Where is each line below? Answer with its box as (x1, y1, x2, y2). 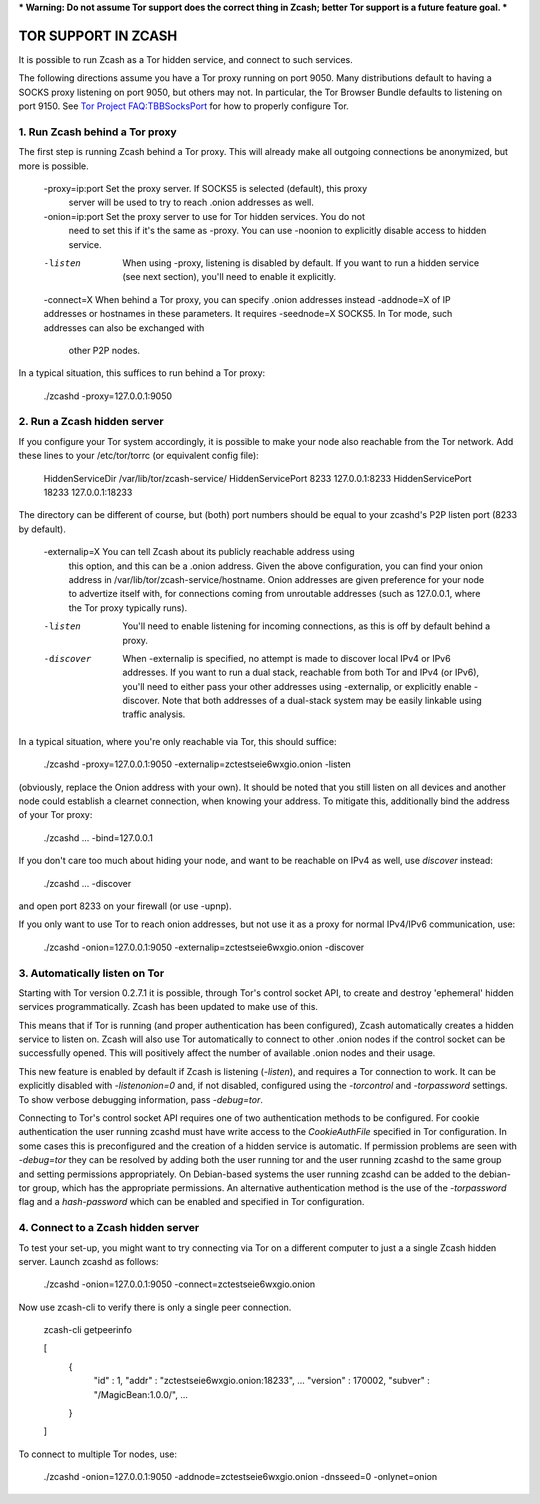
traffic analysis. (122, 708, 186, 720)
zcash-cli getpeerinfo (43, 1324, 132, 1336)
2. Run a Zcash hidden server (18, 415, 164, 429)
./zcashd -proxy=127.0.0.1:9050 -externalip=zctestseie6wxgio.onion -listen (43, 758, 352, 770)
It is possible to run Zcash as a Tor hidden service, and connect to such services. (18, 53, 354, 65)
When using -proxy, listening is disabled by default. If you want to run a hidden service (122, 256, 480, 269)
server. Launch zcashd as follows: (18, 1255, 159, 1267)
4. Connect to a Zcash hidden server (18, 1221, 200, 1235)
